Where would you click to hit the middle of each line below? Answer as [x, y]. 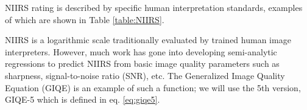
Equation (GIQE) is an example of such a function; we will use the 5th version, [153, 87]
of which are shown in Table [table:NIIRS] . [85, 19]
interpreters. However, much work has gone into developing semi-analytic [141, 51]
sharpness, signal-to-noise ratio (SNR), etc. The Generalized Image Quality [145, 75]
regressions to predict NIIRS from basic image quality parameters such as [142, 64]
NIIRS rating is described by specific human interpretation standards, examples [154, 7]
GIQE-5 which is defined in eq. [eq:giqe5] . [83, 99]
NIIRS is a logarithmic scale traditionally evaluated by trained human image [148, 40]
